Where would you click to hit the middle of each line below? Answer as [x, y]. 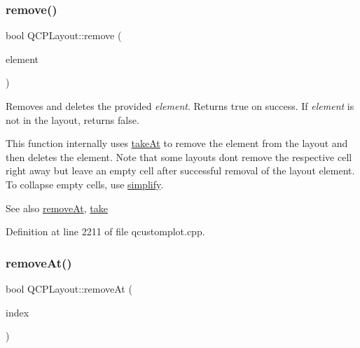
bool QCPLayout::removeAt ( [69, 288]
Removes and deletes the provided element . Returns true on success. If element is [180, 106]
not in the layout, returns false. [72, 119]
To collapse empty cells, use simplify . [85, 184]
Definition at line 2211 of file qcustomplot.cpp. [105, 231]
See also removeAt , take [57, 208]
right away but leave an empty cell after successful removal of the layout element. [180, 170]
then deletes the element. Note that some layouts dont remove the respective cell [179, 156]
